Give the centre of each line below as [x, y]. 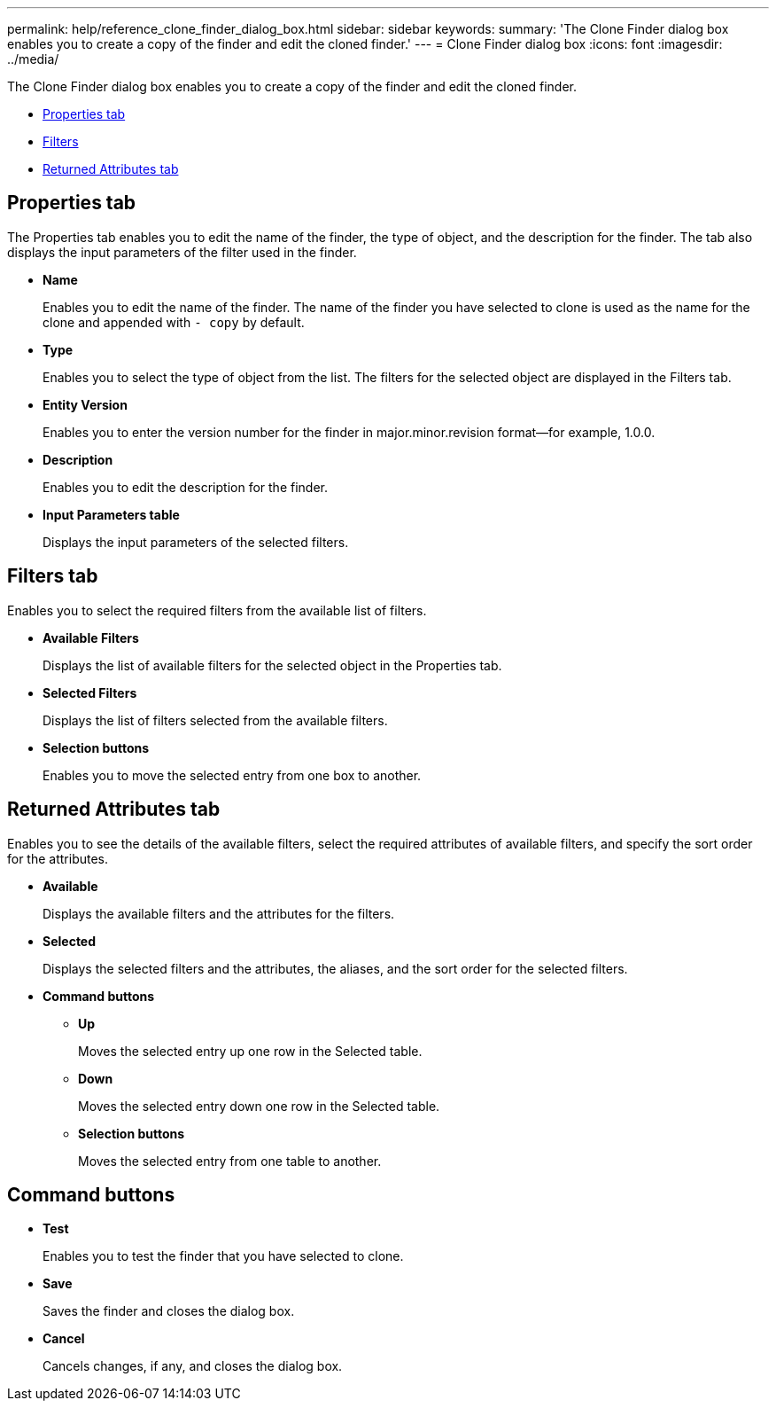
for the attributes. [58, 858]
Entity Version [85, 404]
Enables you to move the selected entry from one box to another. [232, 775]
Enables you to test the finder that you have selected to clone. [223, 1256]
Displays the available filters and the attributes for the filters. [219, 913]
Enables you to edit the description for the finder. [185, 487]
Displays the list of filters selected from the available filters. [215, 720]
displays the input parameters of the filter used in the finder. [182, 252]
